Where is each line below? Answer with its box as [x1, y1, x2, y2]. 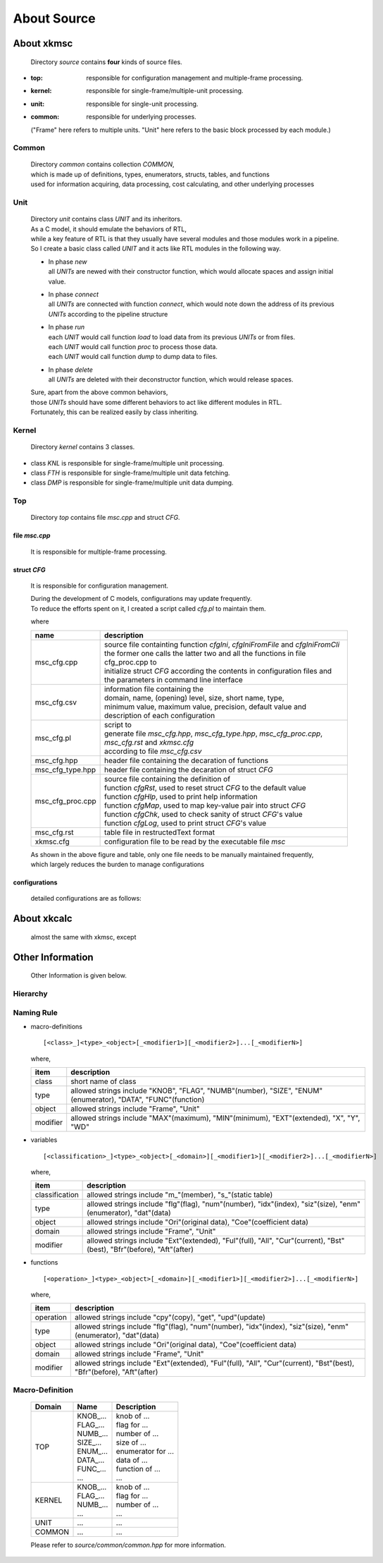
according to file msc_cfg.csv [103, 746, 202, 756]
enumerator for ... [115, 1447, 174, 1456]
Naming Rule [13, 1007, 58, 1017]
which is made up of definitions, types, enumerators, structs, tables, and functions [30, 170, 270, 178]
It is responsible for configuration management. [30, 582, 169, 590]
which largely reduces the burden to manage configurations [30, 860, 204, 869]
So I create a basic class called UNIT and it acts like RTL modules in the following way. [30, 244, 282, 253]
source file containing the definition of [103, 774, 231, 784]
